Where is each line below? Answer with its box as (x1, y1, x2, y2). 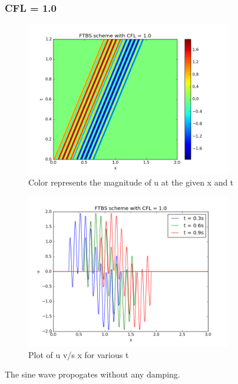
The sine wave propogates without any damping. (5, 368, 180, 380)
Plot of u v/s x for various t (28, 348, 129, 360)
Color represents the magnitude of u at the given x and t (28, 176, 234, 188)
